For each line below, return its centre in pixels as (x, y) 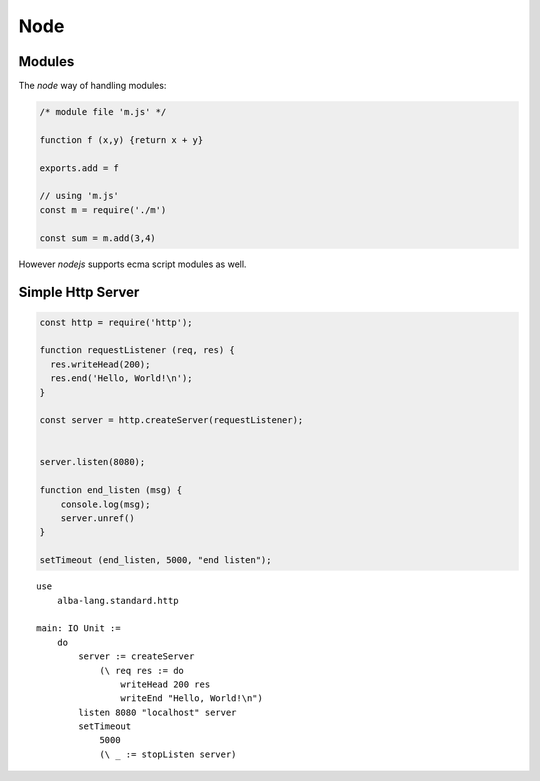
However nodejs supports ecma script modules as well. (132, 264)
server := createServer (136, 656)
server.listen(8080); (92, 462)
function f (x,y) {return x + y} (121, 139)
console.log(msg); (105, 504)
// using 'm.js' (79, 196)
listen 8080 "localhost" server (157, 712)
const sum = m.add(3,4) (98, 238)
